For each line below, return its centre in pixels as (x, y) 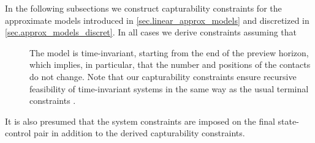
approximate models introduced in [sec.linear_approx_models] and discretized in (157, 20)
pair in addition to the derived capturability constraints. (139, 133)
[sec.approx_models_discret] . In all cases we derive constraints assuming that (151, 32)
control (18, 133)
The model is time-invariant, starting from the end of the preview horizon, (169, 52)
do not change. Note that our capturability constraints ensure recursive (163, 76)
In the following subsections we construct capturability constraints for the (143, 8)
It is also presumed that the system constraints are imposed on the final (140, 121)
